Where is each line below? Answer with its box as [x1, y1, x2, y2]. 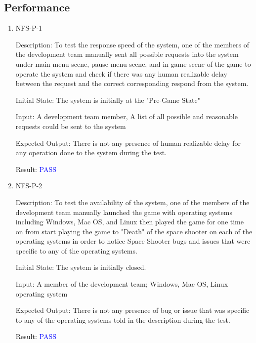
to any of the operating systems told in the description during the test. [15, 314, 230, 325]
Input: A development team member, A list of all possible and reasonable [15, 111, 238, 122]
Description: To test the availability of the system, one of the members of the [15, 197, 250, 207]
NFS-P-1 [15, 23, 43, 33]
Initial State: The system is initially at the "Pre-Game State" [15, 94, 200, 105]
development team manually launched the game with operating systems [15, 207, 232, 217]
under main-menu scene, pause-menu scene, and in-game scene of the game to [15, 58, 251, 69]
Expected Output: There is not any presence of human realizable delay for [15, 137, 241, 148]
